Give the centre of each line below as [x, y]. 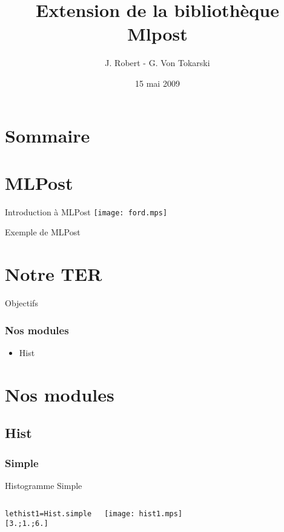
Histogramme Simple [44, 485]
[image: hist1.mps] [144, 513]
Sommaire [48, 135]
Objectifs [21, 303]
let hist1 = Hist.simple [48, 513]
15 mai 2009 [157, 83]
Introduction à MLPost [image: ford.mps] [86, 211]
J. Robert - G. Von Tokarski [157, 63]
